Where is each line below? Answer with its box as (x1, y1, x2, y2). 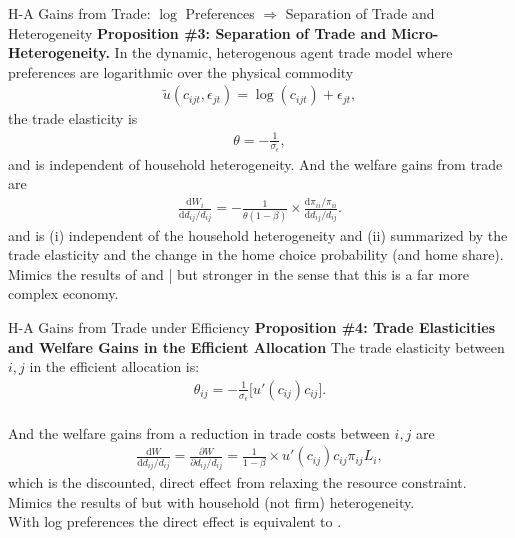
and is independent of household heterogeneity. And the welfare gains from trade (8, 153, 503, 174)
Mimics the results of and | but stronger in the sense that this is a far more (8, 263, 469, 284)
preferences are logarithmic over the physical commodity (8, 61, 354, 82)
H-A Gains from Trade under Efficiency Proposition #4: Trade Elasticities (8, 317, 496, 337)
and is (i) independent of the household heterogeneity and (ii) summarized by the (8, 224, 508, 245)
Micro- (391, 22, 439, 43)
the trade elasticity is (8, 108, 138, 129)
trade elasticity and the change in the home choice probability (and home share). (8, 244, 504, 265)
